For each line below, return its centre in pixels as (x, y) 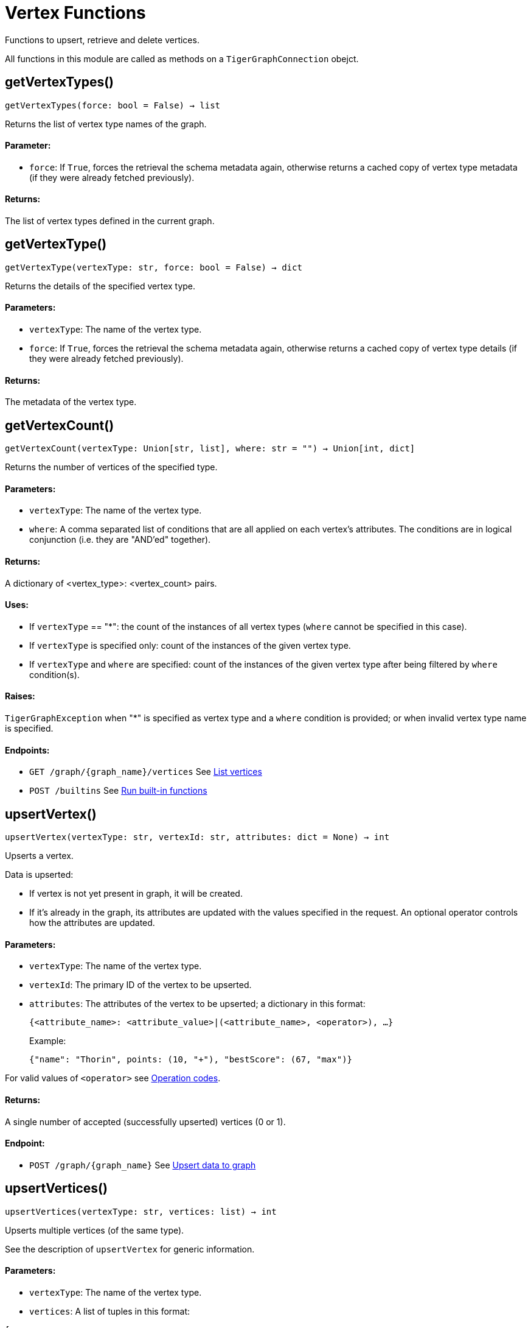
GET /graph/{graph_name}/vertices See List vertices (146, 772)
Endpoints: (27, 750)
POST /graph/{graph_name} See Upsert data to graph (143, 1165)
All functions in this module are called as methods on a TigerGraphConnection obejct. (182, 58)
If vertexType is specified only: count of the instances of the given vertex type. (190, 645)
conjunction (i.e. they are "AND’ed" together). (120, 540)
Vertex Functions (75, 13)
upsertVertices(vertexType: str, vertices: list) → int (141, 1211)
